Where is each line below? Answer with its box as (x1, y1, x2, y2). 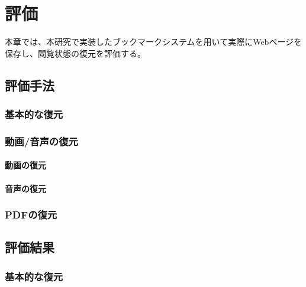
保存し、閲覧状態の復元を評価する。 (5, 47, 146, 59)
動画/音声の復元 (5, 133, 78, 148)
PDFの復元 (5, 207, 57, 222)
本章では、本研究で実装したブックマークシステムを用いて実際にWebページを (5, 35, 302, 48)
